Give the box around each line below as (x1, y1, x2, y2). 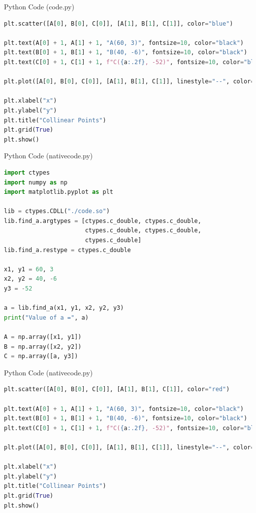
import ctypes (4, 169, 50, 176)
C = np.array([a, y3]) (4, 353, 78, 360)
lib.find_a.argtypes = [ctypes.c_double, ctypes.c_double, (4, 217, 201, 224)
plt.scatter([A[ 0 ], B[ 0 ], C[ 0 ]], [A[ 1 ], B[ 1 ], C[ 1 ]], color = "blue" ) (4, 20, 233, 27)
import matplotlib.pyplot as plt (4, 188, 113, 196)
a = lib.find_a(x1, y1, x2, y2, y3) (4, 304, 124, 312)
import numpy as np (4, 179, 67, 186)
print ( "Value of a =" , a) (4, 314, 89, 321)
